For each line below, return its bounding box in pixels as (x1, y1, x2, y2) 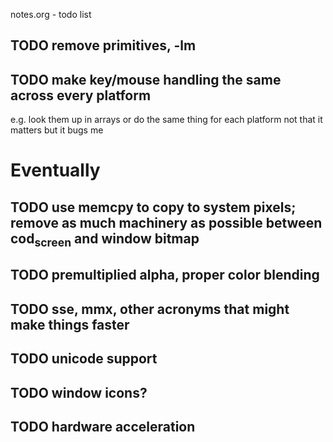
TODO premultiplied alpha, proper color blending (10, 267, 320, 284)
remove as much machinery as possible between (10, 214, 323, 231)
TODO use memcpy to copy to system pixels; (10, 199, 297, 216)
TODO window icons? (10, 384, 148, 401)
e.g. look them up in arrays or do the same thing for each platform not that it (10, 114, 323, 126)
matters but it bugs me (10, 124, 104, 136)
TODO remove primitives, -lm (10, 37, 197, 54)
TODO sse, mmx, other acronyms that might (10, 300, 290, 318)
